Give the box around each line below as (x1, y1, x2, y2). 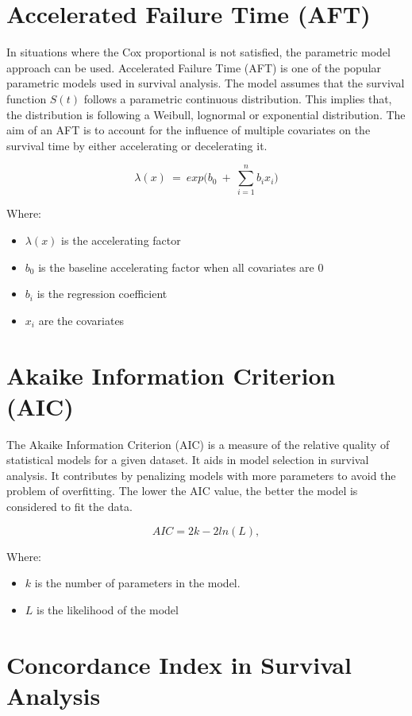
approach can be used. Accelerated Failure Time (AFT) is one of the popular (6, 59, 382, 75)
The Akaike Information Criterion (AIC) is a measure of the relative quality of (6, 435, 390, 452)
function (6, 90, 47, 106)
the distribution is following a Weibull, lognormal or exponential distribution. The (6, 106, 406, 122)
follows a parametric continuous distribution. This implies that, (83, 90, 392, 106)
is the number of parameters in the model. (34, 575, 241, 591)
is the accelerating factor (61, 232, 181, 248)
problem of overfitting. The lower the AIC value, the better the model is (6, 482, 358, 499)
